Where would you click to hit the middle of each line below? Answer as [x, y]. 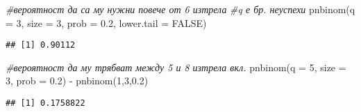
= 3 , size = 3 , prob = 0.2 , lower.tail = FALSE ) [106, 22]
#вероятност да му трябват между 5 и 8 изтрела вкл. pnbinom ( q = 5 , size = [176, 67]
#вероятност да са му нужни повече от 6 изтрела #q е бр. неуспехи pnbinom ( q [180, 9]
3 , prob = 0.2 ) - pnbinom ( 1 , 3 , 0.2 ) [77, 81]
